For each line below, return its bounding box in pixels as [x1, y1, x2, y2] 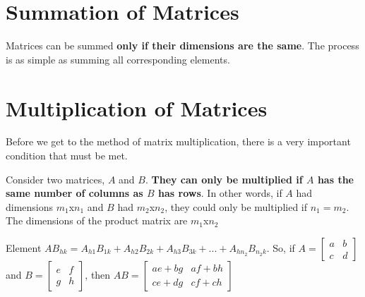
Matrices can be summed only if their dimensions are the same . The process [6, 38, 359, 53]
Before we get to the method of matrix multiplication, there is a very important [6, 134, 351, 149]
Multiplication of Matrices [6, 93, 268, 122]
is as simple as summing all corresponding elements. [6, 51, 230, 66]
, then [85, 267, 111, 281]
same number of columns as [6, 186, 143, 200]
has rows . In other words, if [158, 186, 282, 200]
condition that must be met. [6, 148, 128, 163]
